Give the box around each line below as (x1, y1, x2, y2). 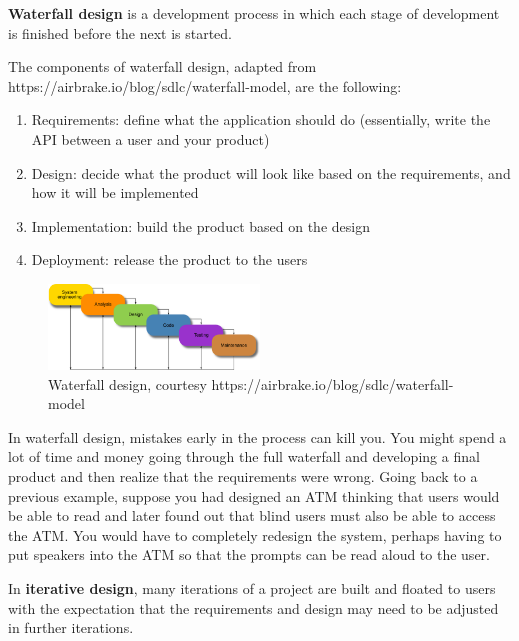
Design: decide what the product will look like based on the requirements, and (31, 162, 511, 183)
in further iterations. (8, 617, 134, 638)
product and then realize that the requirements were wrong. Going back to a (8, 465, 478, 486)
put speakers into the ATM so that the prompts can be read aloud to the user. (8, 544, 490, 565)
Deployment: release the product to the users (31, 249, 308, 270)
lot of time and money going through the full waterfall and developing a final (8, 446, 480, 467)
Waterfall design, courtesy (48, 373, 207, 394)
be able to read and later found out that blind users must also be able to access (8, 505, 496, 526)
